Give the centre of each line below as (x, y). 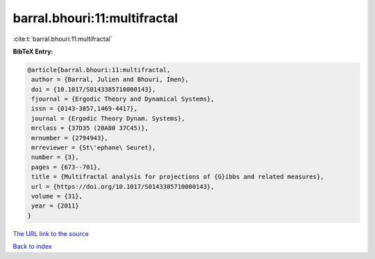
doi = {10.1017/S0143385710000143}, (94, 89)
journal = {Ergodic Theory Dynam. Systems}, (108, 118)
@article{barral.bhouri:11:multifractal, (99, 70)
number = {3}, (55, 157)
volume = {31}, (57, 196)
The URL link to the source (51, 233)
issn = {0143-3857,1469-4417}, (85, 109)
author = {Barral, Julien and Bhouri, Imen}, (110, 80)
